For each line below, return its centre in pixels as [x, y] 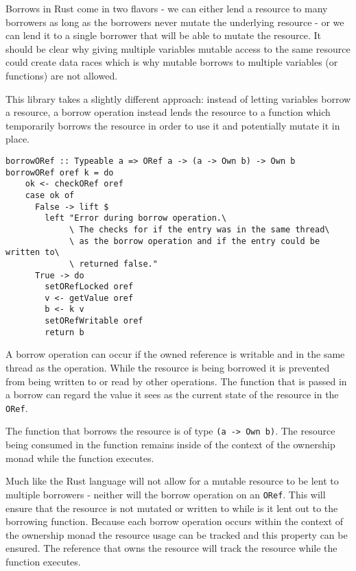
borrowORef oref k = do [60, 172]
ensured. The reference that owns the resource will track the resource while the [171, 548]
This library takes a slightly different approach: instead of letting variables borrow [178, 98]
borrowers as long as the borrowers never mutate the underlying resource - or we [175, 22]
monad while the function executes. [80, 458]
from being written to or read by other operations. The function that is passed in [176, 381]
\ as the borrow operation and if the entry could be [195, 241]
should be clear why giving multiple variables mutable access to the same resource [178, 48]
